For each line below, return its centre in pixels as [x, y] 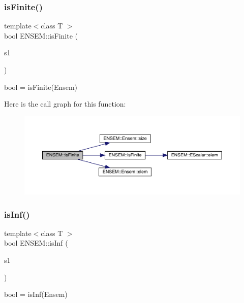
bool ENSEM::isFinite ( [41, 35]
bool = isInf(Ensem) [36, 294]
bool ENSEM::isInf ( [36, 243]
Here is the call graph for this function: [65, 104]
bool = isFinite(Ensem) [41, 87]
